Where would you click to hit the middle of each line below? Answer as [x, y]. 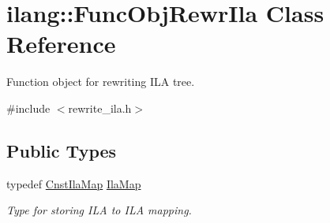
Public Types [62, 150]
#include [28, 108]
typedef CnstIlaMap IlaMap [74, 183]
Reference [61, 44]
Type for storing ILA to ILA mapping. [99, 210]
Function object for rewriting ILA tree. [101, 82]
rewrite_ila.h [100, 108]
